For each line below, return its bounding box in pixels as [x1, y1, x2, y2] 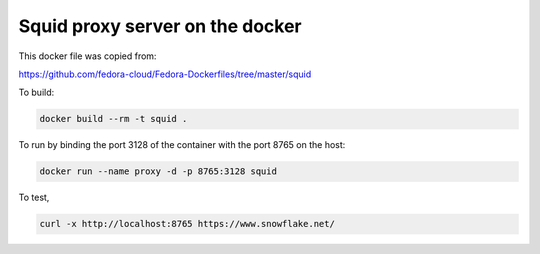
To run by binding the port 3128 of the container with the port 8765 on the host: [18, 139, 346, 151]
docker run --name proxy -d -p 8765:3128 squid [39, 166, 277, 177]
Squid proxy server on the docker [18, 15, 302, 37]
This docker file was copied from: [18, 50, 157, 62]
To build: [18, 86, 55, 99]
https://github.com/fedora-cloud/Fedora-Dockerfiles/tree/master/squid [18, 68, 312, 80]
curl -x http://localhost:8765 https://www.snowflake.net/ [39, 218, 335, 230]
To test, [18, 191, 50, 204]
